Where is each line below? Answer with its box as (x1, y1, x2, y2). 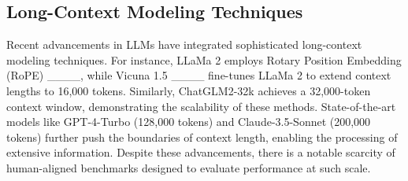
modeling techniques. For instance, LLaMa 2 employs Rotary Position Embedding (6, 51, 402, 68)
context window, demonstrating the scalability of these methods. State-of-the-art (6, 98, 396, 114)
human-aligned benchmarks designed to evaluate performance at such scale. (6, 159, 371, 175)
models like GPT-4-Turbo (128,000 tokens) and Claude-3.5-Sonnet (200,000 (6, 113, 371, 130)
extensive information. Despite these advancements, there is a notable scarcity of (6, 144, 395, 161)
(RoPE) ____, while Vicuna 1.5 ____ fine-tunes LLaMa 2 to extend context (6, 67, 391, 83)
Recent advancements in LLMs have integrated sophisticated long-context (6, 36, 362, 53)
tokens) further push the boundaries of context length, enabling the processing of (6, 128, 398, 145)
